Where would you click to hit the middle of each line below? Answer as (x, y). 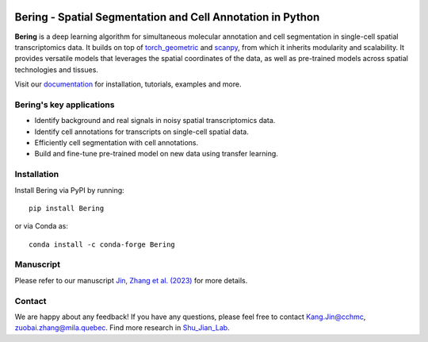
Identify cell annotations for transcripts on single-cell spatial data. (141, 132)
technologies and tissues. (57, 69)
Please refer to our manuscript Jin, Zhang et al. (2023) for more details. (131, 280)
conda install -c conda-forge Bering (102, 244)
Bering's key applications (65, 105)
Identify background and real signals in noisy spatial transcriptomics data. (155, 121)
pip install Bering (67, 208)
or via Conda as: (42, 226)
